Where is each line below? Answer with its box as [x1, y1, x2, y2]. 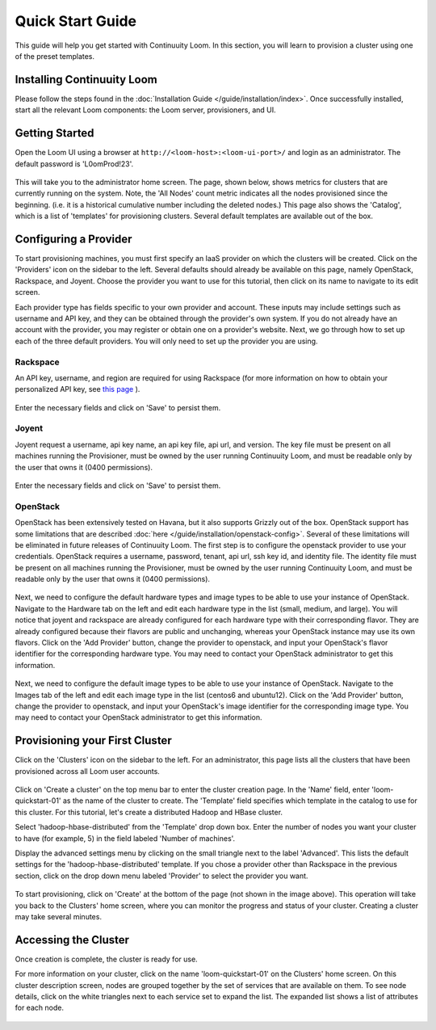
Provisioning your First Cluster [15, 734, 173, 747]
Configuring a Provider [15, 232, 132, 246]
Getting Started [15, 126, 94, 141]
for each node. [15, 1003, 65, 1013]
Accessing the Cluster [15, 933, 129, 947]
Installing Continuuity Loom [15, 73, 157, 86]
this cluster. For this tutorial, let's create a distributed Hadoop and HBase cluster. [15, 807, 283, 817]
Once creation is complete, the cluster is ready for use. [15, 954, 198, 964]
